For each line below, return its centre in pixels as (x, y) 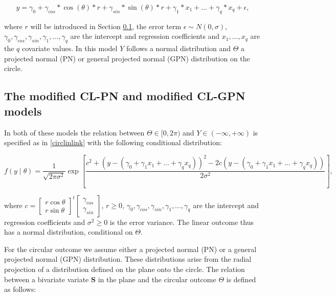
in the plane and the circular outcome (157, 279)
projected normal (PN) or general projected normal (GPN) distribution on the (127, 58)
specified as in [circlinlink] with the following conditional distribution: (113, 142)
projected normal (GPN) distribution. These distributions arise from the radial (128, 259)
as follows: (20, 289)
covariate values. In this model (70, 48)
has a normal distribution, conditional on (69, 232)
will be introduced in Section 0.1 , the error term (106, 26)
